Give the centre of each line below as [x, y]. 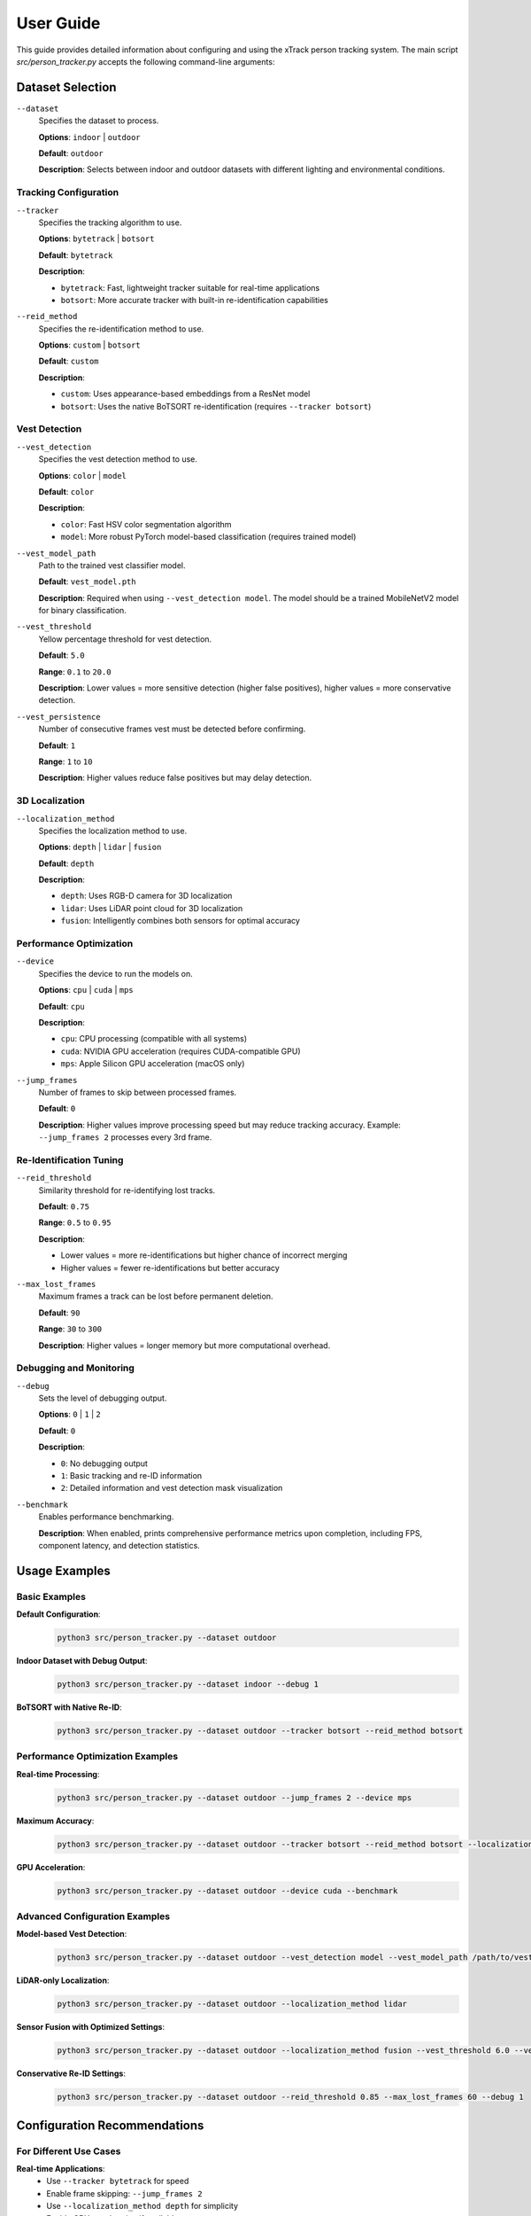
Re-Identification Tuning [70, 1159]
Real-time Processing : [58, 1774]
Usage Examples [63, 1570]
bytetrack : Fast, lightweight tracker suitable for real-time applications [190, 287]
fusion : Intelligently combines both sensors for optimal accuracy [181, 921]
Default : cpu [62, 1006]
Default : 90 [59, 1313]
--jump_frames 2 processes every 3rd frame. [125, 1137]
